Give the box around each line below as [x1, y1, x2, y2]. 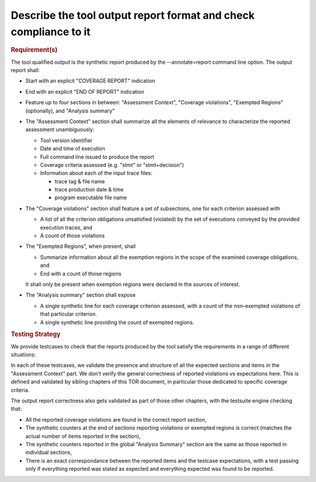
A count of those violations [40, 232, 105, 240]
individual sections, [25, 449, 73, 456]
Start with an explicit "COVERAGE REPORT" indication [25, 77, 155, 84]
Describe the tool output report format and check [11, 9, 255, 22]
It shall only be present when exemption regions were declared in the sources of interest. [25, 281, 240, 288]
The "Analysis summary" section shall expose [25, 292, 136, 299]
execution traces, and [40, 224, 93, 231]
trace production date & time [54, 186, 124, 193]
